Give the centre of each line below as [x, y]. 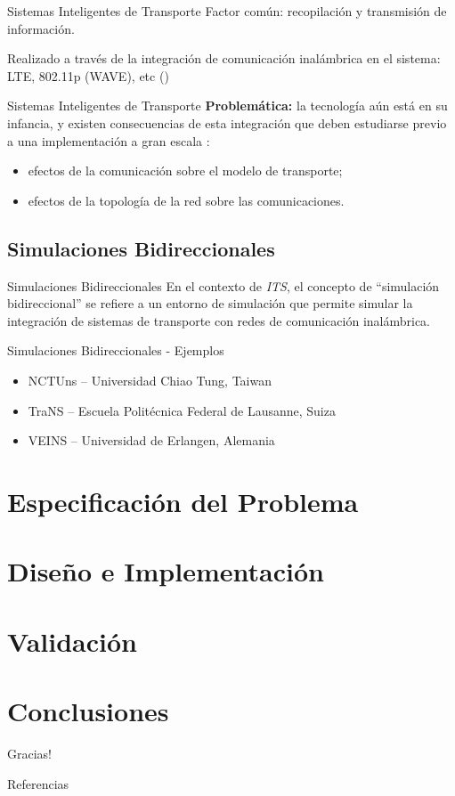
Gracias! [29, 753]
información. [41, 28]
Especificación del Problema [183, 501]
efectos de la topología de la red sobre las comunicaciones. [186, 200]
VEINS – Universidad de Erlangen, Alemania [151, 440]
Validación [72, 641]
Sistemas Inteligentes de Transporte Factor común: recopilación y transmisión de [227, 11]
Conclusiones [88, 711]
